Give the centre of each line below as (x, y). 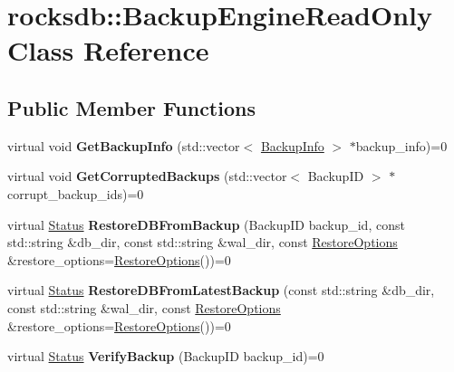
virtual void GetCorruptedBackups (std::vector (147, 176)
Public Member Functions (131, 107)
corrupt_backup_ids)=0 (76, 193)
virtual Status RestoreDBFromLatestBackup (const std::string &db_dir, (221, 290)
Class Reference (108, 50)
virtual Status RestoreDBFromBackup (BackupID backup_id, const (206, 224)
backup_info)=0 (401, 145)
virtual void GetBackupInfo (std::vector (124, 145)
